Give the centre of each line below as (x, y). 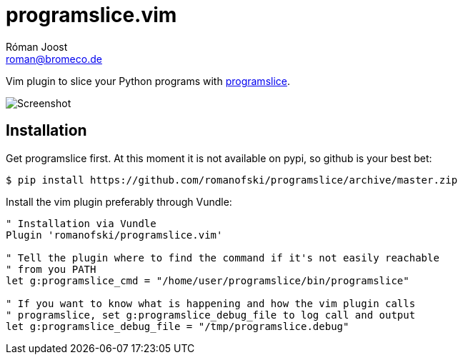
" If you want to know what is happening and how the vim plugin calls (211, 303)
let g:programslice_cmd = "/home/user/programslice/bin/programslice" (208, 280)
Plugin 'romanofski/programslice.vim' (114, 235)
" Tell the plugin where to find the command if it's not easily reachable (223, 257)
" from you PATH (51, 269)
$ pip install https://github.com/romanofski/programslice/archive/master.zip (232, 180)
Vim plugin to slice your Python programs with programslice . (148, 81)
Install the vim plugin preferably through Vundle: (119, 201)
